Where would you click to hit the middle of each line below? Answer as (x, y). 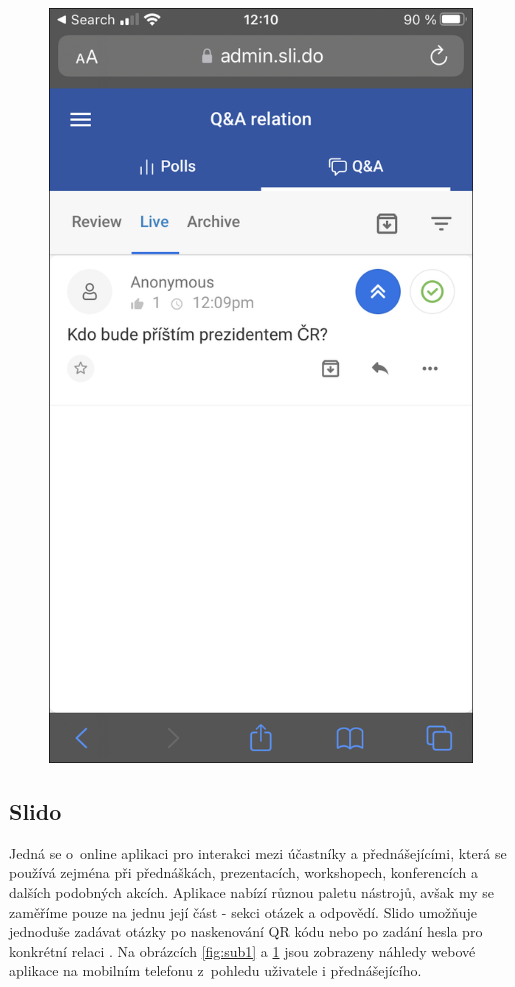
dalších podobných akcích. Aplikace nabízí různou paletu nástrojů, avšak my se (251, 892)
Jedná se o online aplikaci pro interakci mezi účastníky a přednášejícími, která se (258, 852)
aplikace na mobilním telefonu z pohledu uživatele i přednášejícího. (215, 970)
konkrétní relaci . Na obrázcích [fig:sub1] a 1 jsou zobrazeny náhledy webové (242, 950)
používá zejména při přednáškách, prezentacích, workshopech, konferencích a (243, 872)
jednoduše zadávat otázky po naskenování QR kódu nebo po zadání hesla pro (246, 931)
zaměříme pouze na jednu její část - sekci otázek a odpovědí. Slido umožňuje (243, 911)
